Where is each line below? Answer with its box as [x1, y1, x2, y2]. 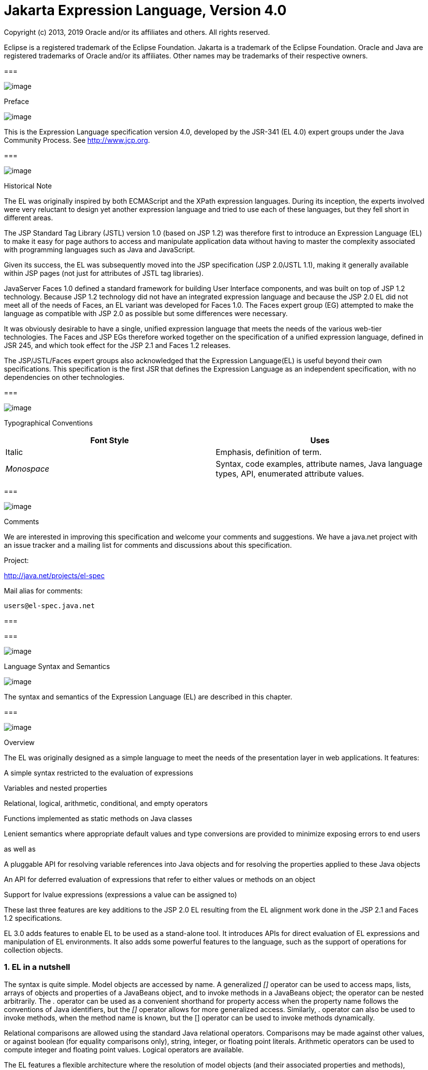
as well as [4, 844, 36, 853]
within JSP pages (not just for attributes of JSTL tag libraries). [4, 268, 203, 277]
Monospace [5, 463, 50, 474]
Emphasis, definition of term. [216, 447, 322, 457]
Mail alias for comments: [4, 586, 83, 595]
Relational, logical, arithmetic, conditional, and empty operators [4, 799, 208, 807]
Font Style [90, 435, 129, 445]
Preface [4, 97, 29, 106]
